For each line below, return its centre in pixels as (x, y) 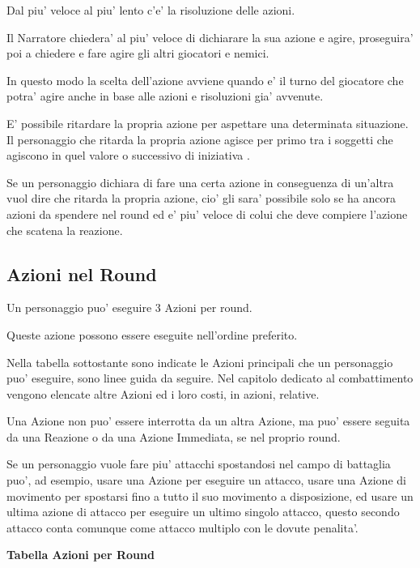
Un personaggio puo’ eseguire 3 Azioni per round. (129, 307)
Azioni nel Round (82, 273)
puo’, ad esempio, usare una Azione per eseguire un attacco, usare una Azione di (206, 480)
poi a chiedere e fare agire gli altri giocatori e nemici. (138, 53)
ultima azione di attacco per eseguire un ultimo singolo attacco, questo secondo (203, 512)
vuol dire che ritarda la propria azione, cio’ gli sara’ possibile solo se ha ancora (201, 198)
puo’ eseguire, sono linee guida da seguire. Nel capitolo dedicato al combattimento (210, 378)
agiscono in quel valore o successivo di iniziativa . (128, 155)
